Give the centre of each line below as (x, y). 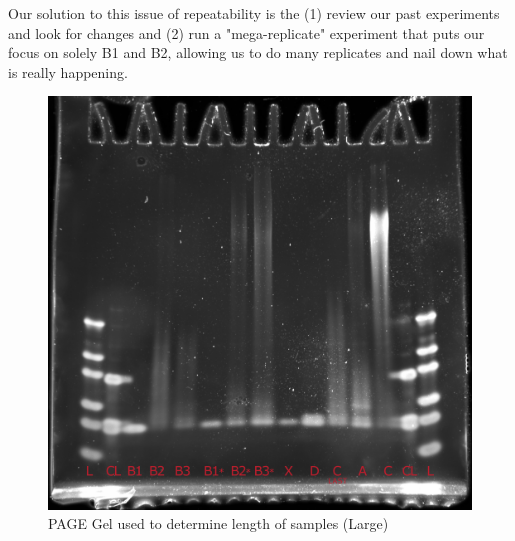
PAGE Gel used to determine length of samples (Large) (218, 523)
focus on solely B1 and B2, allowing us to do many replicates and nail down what (258, 52)
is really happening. (68, 71)
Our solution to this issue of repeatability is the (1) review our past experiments (254, 13)
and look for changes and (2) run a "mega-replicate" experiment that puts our (246, 32)
